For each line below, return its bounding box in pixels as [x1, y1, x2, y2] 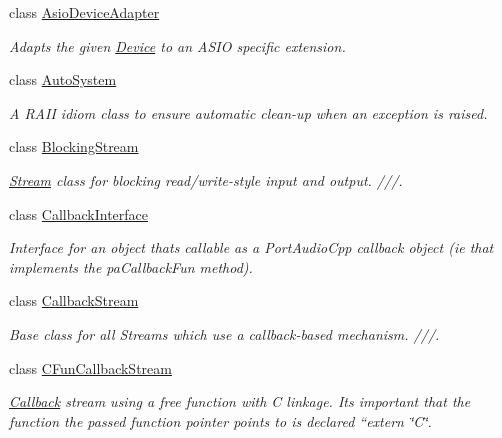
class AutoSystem [9, 69, 117, 90]
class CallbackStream [9, 290, 139, 311]
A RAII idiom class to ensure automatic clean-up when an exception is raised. [9, 102, 488, 123]
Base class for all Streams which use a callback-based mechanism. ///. [9, 323, 440, 344]
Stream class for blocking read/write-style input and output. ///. [9, 169, 403, 190]
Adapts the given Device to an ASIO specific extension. [9, 35, 346, 56]
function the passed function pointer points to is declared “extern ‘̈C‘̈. [9, 410, 432, 431]
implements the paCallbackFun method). [9, 256, 253, 277]
